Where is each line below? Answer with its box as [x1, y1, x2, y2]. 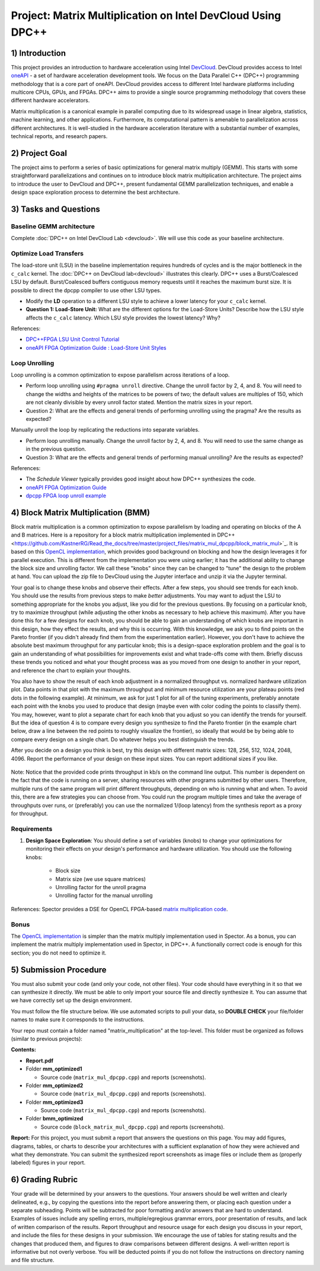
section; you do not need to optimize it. [11, 949, 107, 956]
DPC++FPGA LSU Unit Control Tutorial [25, 336, 120, 343]
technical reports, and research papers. [11, 132, 108, 139]
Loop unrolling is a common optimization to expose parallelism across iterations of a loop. [11, 371, 230, 379]
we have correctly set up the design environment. [11, 997, 133, 1004]
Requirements [11, 825, 53, 833]
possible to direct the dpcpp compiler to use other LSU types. [11, 286, 162, 293]
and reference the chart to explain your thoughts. [11, 667, 131, 674]
